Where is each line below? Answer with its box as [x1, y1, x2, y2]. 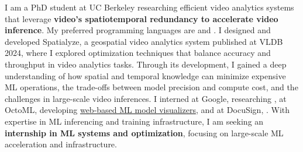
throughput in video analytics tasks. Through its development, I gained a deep [5, 58, 287, 70]
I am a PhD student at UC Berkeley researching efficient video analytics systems [5, 1, 294, 13]
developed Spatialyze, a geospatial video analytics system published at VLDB [5, 35, 283, 47]
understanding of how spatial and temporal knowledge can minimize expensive [5, 69, 286, 82]
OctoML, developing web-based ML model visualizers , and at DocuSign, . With [5, 104, 290, 116]
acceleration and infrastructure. [5, 138, 117, 150]
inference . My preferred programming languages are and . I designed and [5, 24, 271, 36]
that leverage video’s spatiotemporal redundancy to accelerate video [5, 12, 278, 24]
